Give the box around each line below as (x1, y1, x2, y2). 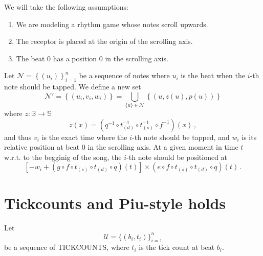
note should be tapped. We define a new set (4, 81, 141, 92)
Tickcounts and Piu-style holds (4, 192, 226, 213)
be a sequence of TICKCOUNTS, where (4, 242, 129, 252)
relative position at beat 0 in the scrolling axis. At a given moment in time (4, 142, 238, 152)
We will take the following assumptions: (4, 2, 128, 12)
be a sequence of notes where (79, 70, 170, 81)
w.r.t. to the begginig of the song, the (4, 151, 122, 162)
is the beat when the (181, 70, 245, 81)
